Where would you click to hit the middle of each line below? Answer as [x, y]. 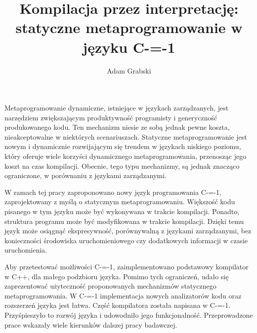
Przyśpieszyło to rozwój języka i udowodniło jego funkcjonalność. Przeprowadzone [129, 314]
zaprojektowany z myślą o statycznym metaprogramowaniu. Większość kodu [120, 202]
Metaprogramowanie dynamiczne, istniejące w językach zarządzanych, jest [117, 108]
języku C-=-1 [129, 47]
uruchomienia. [26, 250]
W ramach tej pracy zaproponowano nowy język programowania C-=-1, [113, 192]
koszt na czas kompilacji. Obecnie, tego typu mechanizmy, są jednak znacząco [122, 166]
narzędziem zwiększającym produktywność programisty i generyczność [111, 117]
